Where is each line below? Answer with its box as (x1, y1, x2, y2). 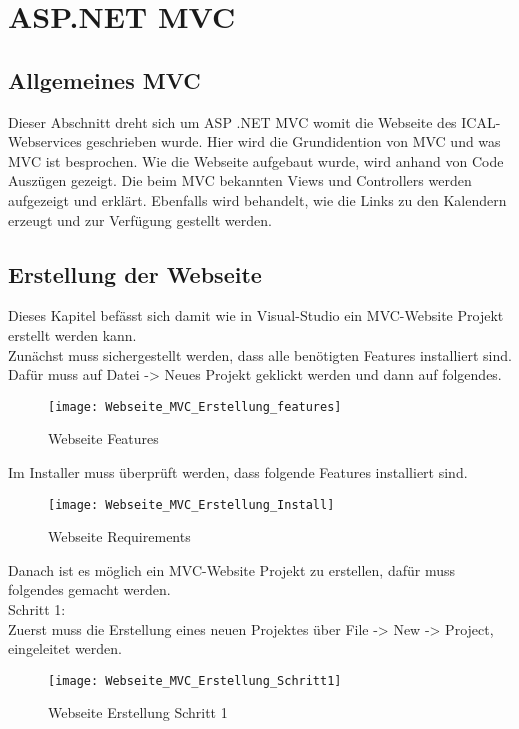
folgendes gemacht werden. (8, 579, 171, 600)
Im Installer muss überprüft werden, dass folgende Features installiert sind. (8, 461, 468, 482)
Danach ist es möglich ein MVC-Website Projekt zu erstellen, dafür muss (8, 559, 455, 580)
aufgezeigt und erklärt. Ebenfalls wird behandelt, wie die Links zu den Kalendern (8, 189, 507, 210)
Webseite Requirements (48, 526, 191, 547)
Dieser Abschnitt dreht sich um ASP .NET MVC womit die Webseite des (8, 111, 457, 132)
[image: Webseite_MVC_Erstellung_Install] (48, 497, 335, 512)
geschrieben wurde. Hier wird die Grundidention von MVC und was (86, 131, 501, 152)
